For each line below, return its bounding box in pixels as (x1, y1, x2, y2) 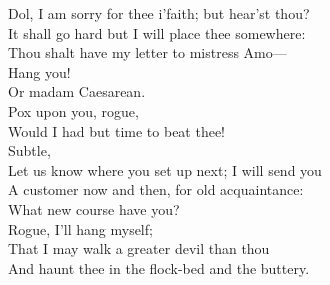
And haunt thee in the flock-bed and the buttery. (8, 257, 310, 278)
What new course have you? (8, 198, 180, 219)
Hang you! (8, 61, 71, 82)
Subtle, (8, 140, 51, 161)
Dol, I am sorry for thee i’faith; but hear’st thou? (8, 3, 310, 23)
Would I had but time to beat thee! (8, 120, 226, 141)
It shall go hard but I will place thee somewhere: (8, 22, 306, 43)
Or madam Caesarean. (8, 81, 146, 102)
